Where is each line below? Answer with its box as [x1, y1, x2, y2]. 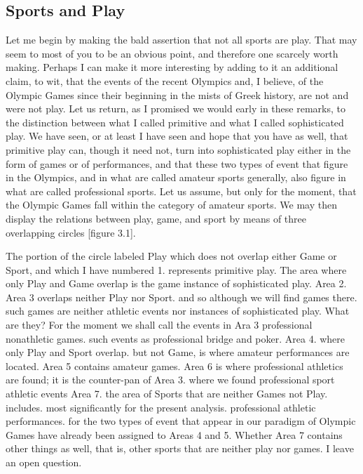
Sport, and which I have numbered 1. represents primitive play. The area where [6, 262, 347, 277]
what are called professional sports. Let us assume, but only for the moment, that [6, 183, 357, 198]
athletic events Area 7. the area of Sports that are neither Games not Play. [6, 386, 328, 401]
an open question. [6, 455, 82, 470]
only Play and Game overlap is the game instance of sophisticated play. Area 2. [6, 276, 347, 291]
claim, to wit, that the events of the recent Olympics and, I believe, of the [6, 73, 324, 88]
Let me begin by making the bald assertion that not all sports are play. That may [6, 32, 357, 47]
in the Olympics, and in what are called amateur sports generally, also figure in [6, 170, 346, 185]
